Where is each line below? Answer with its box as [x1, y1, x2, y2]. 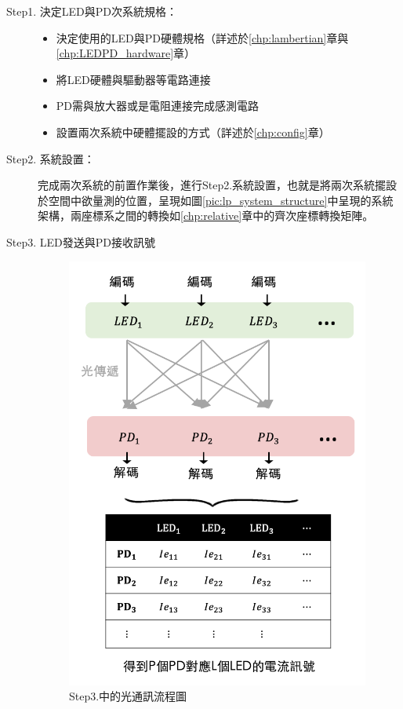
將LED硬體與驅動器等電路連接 [56, 71, 211, 87]
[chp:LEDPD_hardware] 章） [56, 45, 196, 61]
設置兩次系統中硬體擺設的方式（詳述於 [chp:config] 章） [56, 123, 330, 140]
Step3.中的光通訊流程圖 [69, 688, 187, 704]
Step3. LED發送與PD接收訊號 [6, 233, 155, 250]
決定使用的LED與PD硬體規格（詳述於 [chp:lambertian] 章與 [56, 29, 349, 46]
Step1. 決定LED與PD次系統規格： [6, 3, 177, 19]
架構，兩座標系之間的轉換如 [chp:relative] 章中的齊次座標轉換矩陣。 [38, 207, 374, 224]
